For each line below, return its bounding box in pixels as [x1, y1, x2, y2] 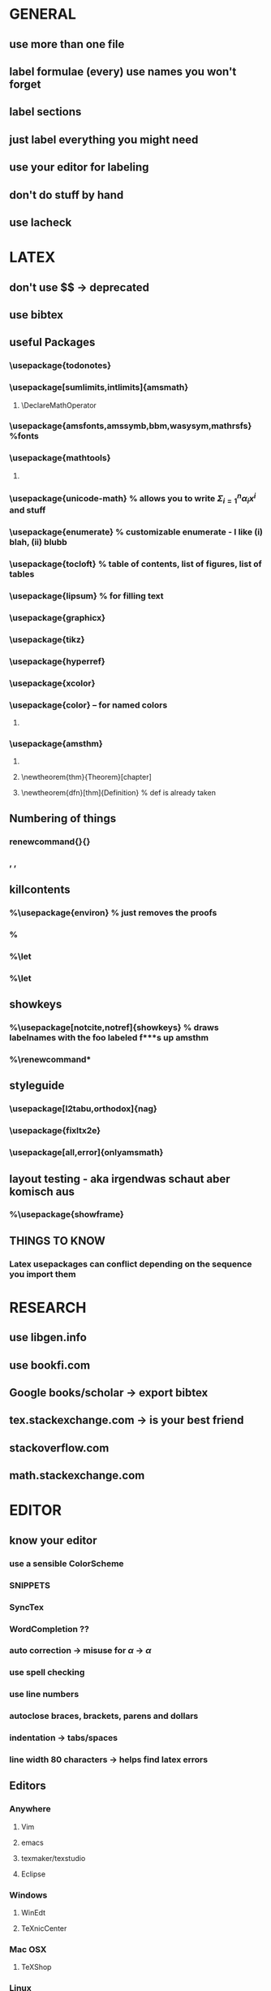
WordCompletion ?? [9, 1623, 90, 1634]
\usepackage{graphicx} [9, 612, 106, 624]
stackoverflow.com [9, 1441, 110, 1455]
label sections [9, 105, 82, 119]
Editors [9, 1779, 47, 1793]
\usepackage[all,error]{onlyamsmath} [9, 1147, 164, 1158]
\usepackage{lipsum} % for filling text [9, 591, 165, 602]
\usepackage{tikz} [9, 634, 85, 645]
